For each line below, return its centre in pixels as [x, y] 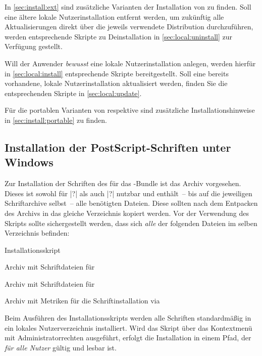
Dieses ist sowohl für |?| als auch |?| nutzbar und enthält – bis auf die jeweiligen [128, 193]
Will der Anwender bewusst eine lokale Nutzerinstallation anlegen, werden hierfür [130, 63]
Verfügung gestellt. [34, 46]
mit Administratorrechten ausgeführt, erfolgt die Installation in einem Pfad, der [128, 338]
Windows [29, 162]
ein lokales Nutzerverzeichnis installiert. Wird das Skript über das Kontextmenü [128, 327]
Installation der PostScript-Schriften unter [118, 147]
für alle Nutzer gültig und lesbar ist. [61, 347]
